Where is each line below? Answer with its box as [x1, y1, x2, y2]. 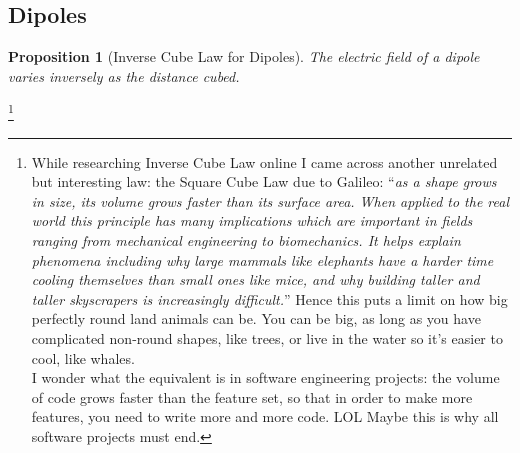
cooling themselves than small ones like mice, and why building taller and [31, 269, 480, 290]
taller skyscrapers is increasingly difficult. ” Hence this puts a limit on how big [31, 288, 508, 309]
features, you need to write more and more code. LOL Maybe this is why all [31, 406, 499, 427]
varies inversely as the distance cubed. [8, 65, 240, 86]
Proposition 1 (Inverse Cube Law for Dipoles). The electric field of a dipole [8, 46, 480, 67]
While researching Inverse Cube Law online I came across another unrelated [31, 151, 498, 172]
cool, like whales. [31, 347, 135, 368]
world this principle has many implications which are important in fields [31, 210, 473, 231]
